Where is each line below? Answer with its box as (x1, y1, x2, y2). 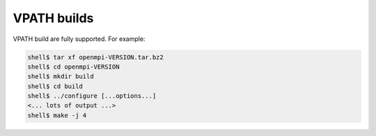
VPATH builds (13, 10, 94, 26)
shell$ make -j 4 (27, 111, 87, 119)
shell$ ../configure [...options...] (27, 92, 157, 100)
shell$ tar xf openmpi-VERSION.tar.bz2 (27, 53, 164, 61)
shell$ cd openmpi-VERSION (27, 62, 120, 71)
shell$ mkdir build (27, 73, 94, 80)
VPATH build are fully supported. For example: (13, 35, 146, 43)
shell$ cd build (27, 82, 84, 90)
